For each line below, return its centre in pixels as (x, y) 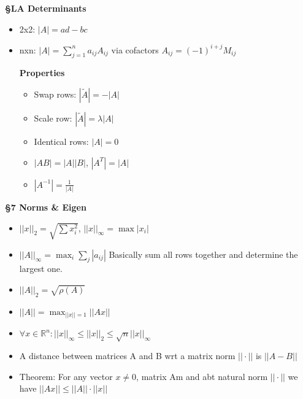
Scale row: (53, 118)
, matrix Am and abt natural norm (202, 376)
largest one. (41, 269)
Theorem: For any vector (66, 376)
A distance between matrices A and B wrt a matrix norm (127, 355)
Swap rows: (55, 94)
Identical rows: (61, 141)
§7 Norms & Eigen (46, 207)
